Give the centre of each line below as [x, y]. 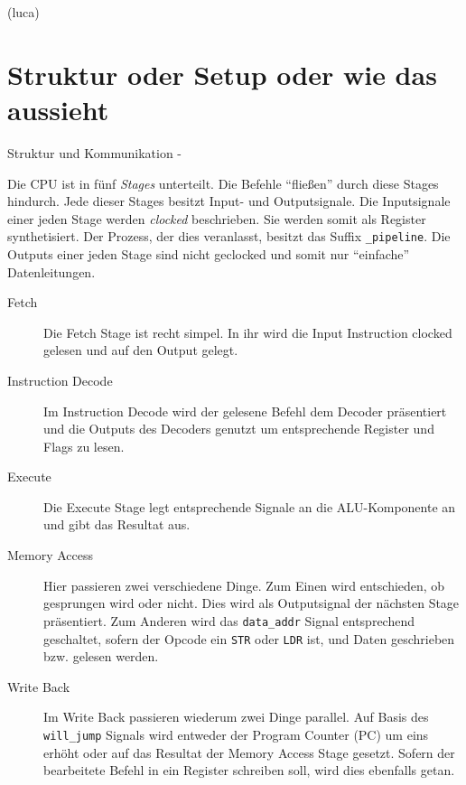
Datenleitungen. [51, 271]
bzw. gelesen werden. [101, 656]
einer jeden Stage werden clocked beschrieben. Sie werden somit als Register [217, 218]
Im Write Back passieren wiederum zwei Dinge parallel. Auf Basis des [236, 717]
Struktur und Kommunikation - [95, 152]
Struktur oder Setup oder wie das [222, 74]
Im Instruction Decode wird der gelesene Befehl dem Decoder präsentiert [245, 411]
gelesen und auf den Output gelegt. [141, 350]
